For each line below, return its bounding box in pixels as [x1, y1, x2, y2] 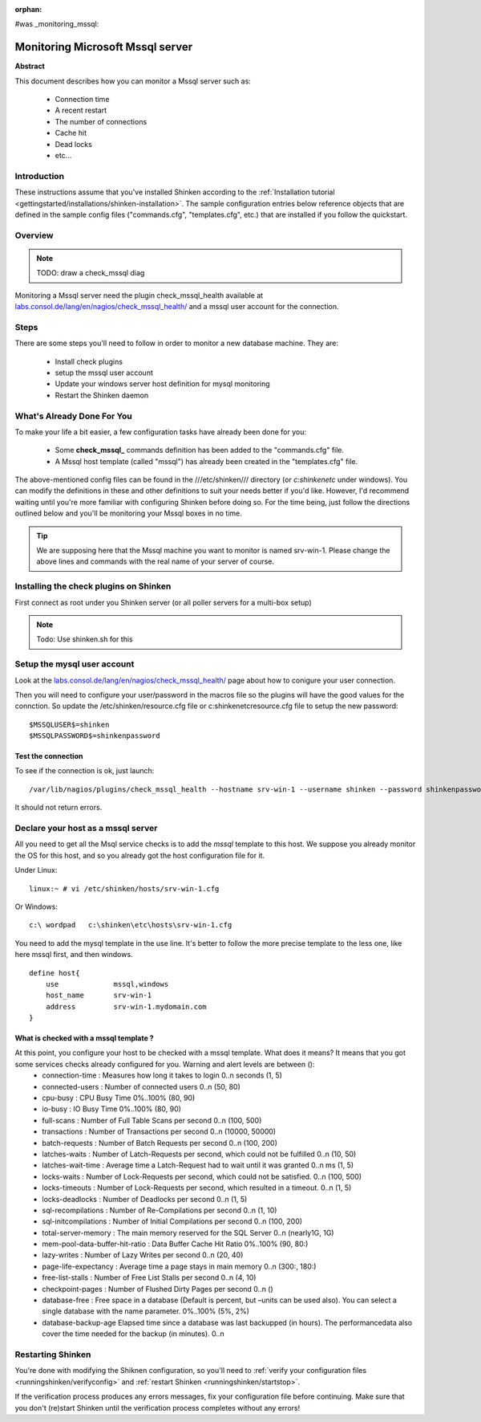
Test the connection [14, 752, 83, 761]
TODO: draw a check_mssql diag [36, 268, 145, 278]
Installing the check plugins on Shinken [14, 581, 172, 592]
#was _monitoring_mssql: [14, 19, 99, 29]
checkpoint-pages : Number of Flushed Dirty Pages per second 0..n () [42, 1284, 274, 1294]
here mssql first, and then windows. [14, 950, 133, 960]
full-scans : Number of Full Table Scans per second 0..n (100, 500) [42, 1115, 262, 1125]
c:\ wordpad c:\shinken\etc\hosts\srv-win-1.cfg [29, 920, 232, 930]
